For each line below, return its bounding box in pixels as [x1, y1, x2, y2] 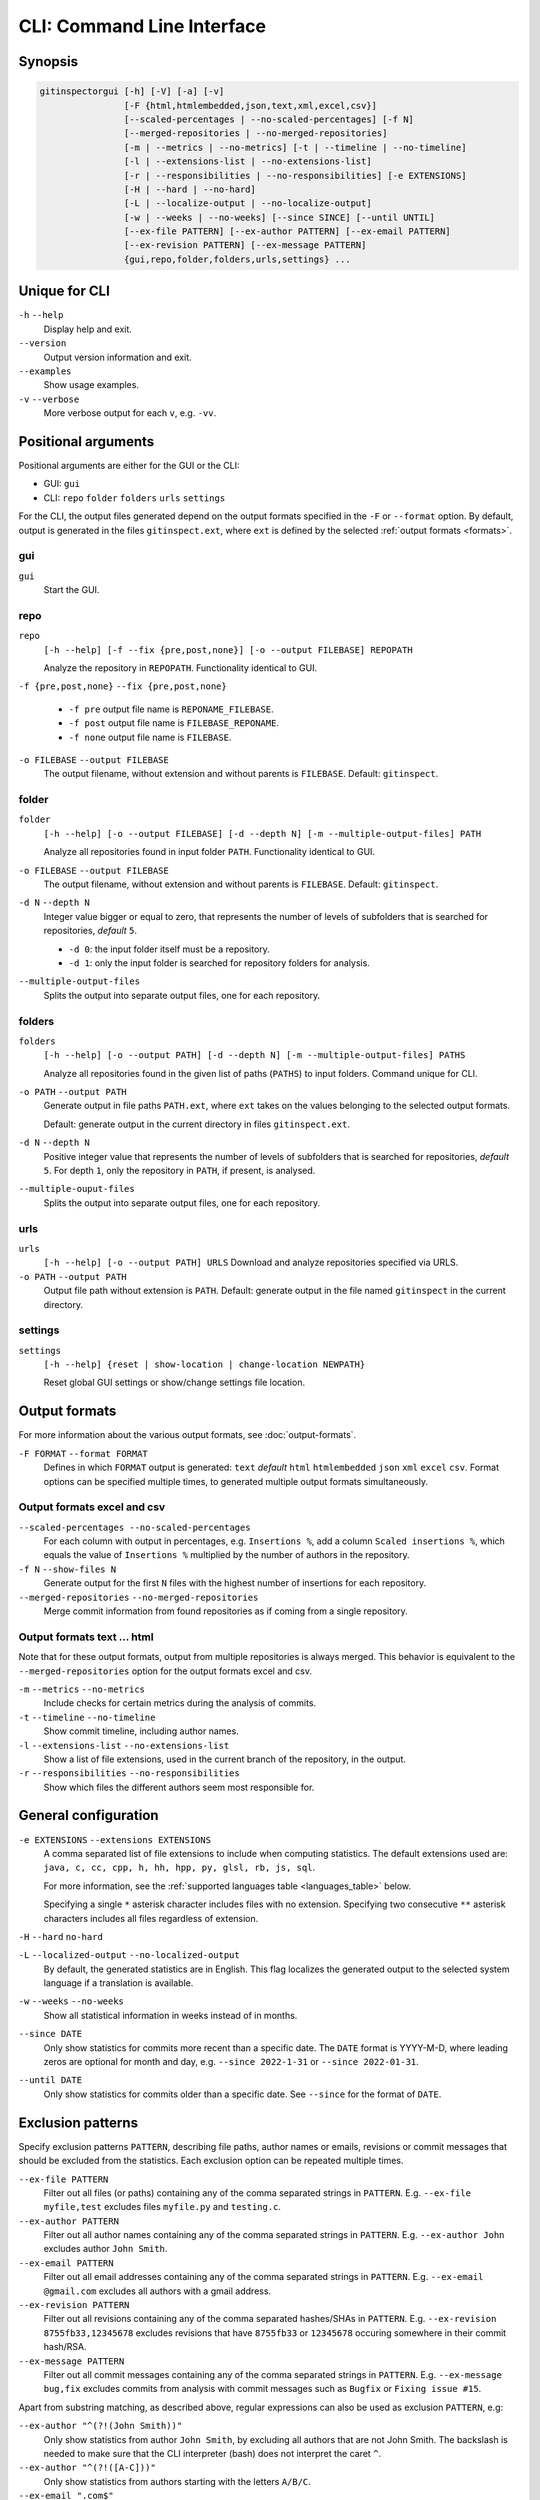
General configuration [18, 1807, 159, 1824]
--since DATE [18, 2028, 83, 2040]
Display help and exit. [43, 323, 132, 335]
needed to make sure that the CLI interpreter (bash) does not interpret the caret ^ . [43, 2447, 382, 2459]
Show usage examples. [43, 379, 140, 391]
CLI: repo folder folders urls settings [43, 491, 226, 504]
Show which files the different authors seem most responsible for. [43, 1781, 315, 1793]
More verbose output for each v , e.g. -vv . [43, 407, 217, 419]
